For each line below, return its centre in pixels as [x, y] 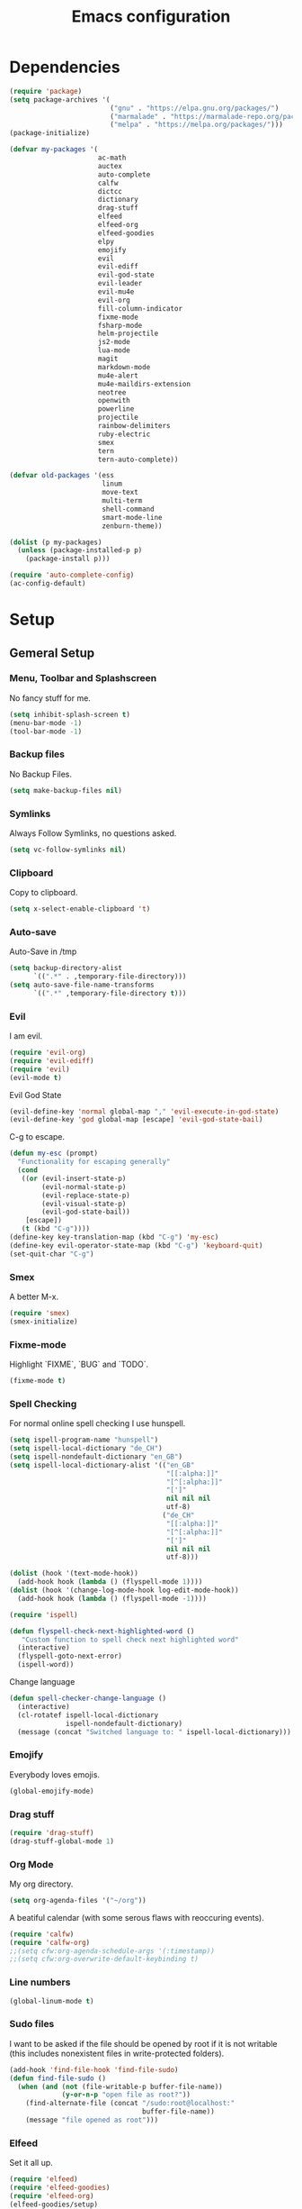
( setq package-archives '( [60, 100]
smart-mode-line [133, 517]
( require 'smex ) [40, 1313]
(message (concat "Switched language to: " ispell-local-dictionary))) [155, 1732]
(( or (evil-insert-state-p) [74, 1178]
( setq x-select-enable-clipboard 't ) [80, 909]
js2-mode [114, 342]
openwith [114, 401]
